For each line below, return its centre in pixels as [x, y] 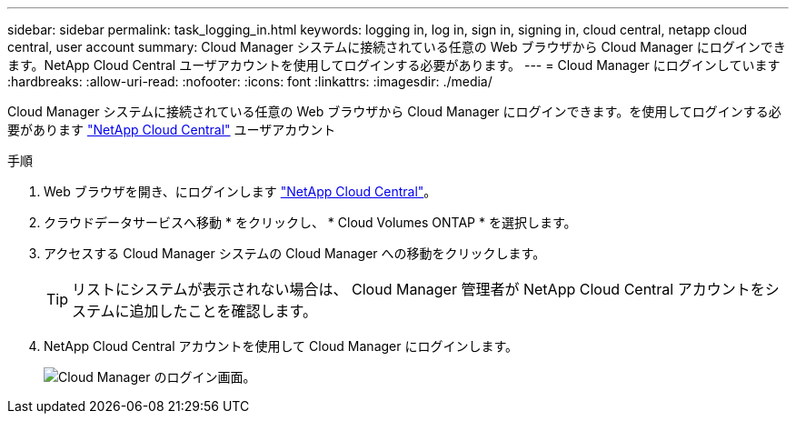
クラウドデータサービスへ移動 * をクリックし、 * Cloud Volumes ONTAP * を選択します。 [310, 222]
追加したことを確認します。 [223, 311]
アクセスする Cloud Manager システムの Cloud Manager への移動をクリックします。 [295, 253]
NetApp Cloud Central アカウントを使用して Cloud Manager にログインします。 [281, 346]
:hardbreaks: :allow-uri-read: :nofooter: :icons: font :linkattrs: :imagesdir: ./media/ [250, 81]
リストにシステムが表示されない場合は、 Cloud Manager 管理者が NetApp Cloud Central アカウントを [418, 289]
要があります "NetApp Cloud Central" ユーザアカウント [172, 130]
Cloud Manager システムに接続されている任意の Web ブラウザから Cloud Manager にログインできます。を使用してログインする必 [394, 111]
